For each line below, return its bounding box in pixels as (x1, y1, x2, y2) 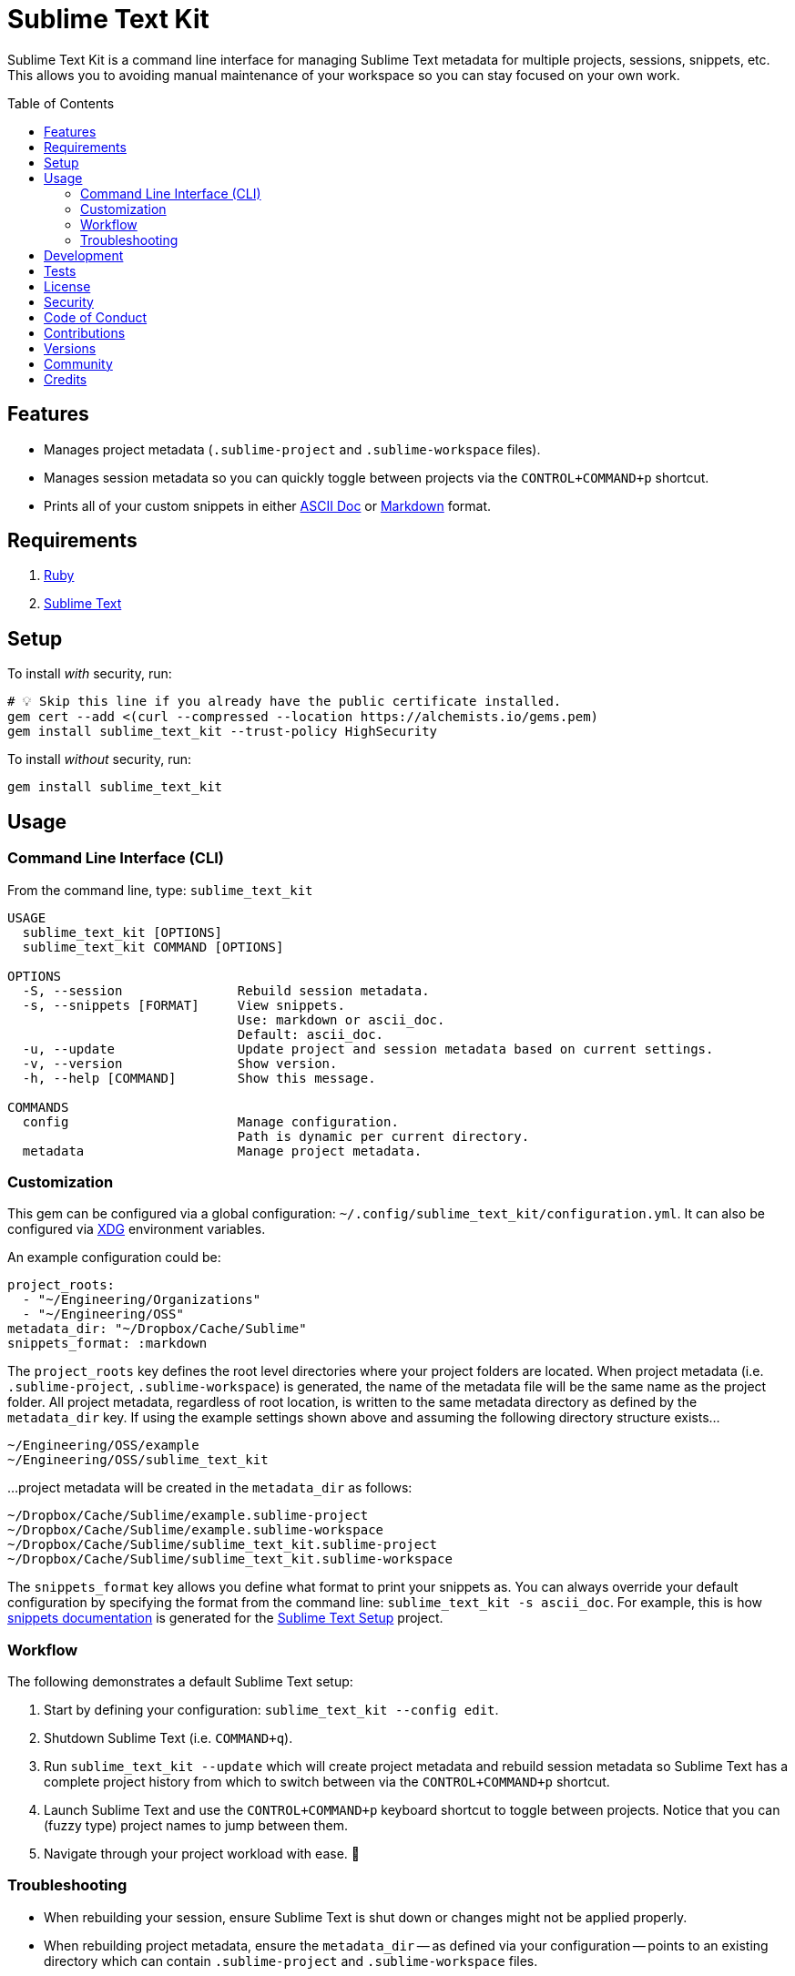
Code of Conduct (44, 309, 148, 325)
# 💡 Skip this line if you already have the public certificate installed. (7, 694, 562, 709)
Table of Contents (7, 95, 115, 111)
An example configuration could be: (7, 1249, 221, 1266)
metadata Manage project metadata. (22, 1143, 423, 1158)
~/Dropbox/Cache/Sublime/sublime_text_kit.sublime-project (7, 1537, 438, 1553)
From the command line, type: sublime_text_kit (7, 881, 313, 898)
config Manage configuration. (22, 1114, 399, 1129)
